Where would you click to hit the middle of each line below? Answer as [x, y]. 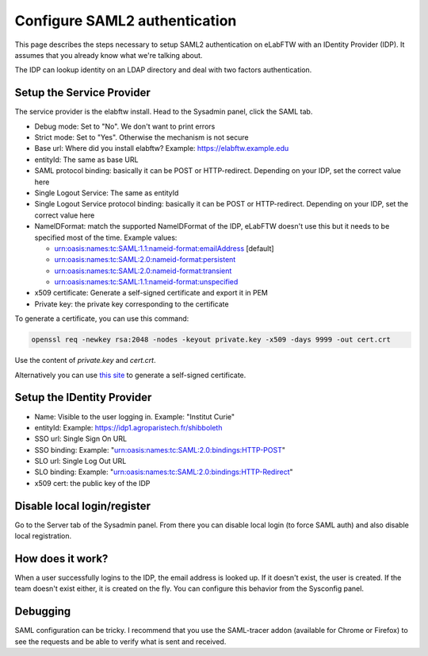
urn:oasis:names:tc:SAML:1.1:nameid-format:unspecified [146, 282]
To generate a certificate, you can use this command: [102, 318]
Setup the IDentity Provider [83, 397]
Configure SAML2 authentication [126, 21]
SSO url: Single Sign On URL [80, 439]
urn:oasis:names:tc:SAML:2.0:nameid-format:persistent [145, 260]
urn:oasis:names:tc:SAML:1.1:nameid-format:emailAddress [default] [164, 248]
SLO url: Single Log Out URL [80, 461]
